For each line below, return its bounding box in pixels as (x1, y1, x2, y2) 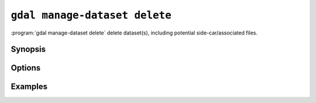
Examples (11, 82, 48, 92)
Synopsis (11, 44, 46, 54)
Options (11, 63, 41, 73)
